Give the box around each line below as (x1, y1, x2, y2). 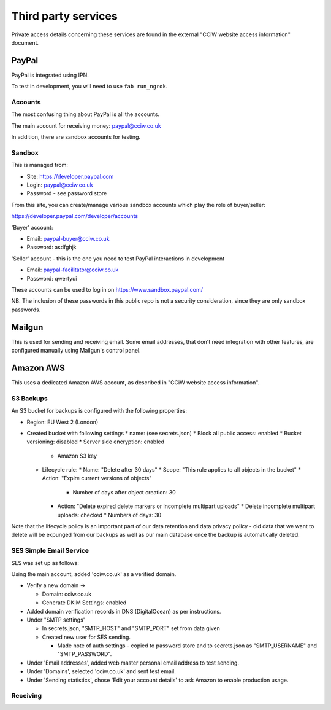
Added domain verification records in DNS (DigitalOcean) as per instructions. (26, 607, 221, 615)
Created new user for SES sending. (42, 633, 131, 641)
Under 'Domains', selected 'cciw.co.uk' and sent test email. (26, 668, 176, 675)
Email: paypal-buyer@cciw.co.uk (26, 235, 110, 243)
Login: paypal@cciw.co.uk (26, 181, 93, 189)
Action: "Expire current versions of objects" (42, 475, 152, 482)
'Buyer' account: (11, 224, 53, 231)
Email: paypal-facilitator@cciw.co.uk (26, 266, 119, 273)
